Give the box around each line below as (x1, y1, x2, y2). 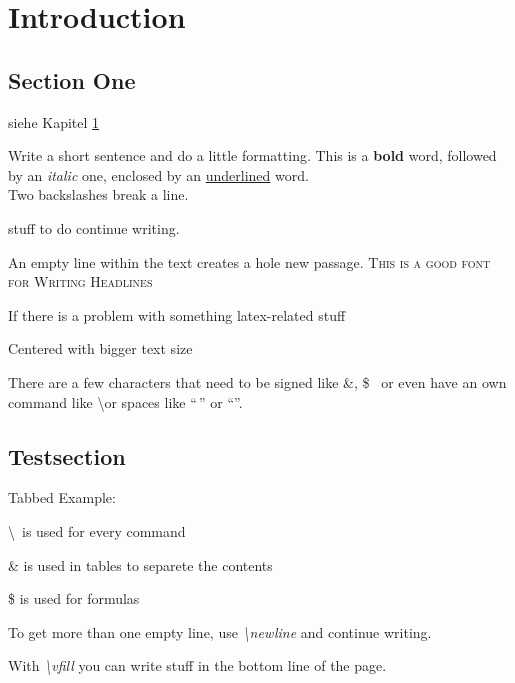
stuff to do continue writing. (8, 217, 180, 238)
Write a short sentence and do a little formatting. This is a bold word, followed (8, 145, 497, 166)
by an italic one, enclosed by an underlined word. (8, 164, 309, 185)
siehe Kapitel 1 (8, 111, 100, 132)
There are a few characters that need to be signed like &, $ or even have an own (8, 371, 507, 392)
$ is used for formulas (8, 588, 140, 609)
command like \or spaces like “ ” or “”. (8, 391, 243, 412)
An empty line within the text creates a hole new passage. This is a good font (8, 251, 491, 272)
